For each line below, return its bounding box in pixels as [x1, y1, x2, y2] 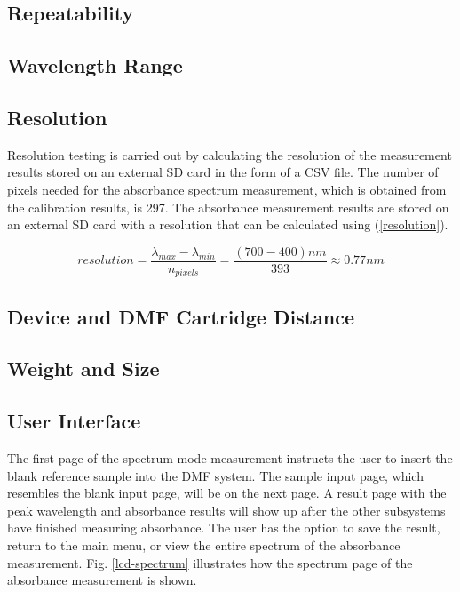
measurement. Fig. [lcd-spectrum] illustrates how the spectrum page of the [7, 553, 413, 572]
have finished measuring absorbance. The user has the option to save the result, [7, 518, 440, 537]
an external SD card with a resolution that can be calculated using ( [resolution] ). [7, 215, 448, 234]
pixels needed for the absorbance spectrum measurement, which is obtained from [7, 180, 447, 198]
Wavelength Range [7, 52, 183, 79]
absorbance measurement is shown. [7, 571, 197, 589]
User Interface [7, 407, 141, 435]
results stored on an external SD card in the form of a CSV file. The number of [7, 163, 439, 181]
